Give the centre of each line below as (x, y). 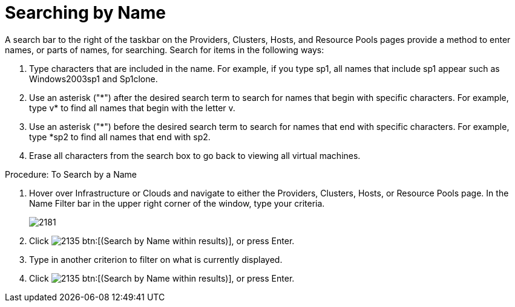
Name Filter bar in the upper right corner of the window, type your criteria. (177, 203)
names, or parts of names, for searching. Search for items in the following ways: (165, 50)
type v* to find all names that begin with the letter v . (132, 108)
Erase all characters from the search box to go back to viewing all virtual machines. (195, 155)
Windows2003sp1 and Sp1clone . (93, 79)
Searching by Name (85, 13)
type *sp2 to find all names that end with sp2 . (120, 137)
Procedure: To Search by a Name (71, 174)
